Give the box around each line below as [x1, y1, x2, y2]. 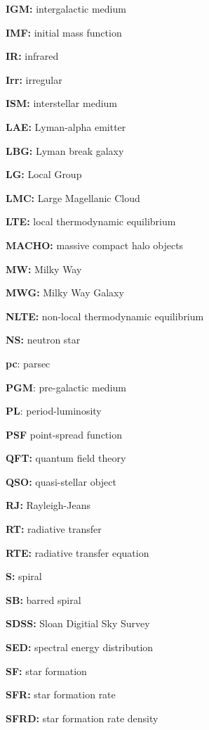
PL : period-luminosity [6, 403, 102, 418]
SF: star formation [6, 663, 87, 678]
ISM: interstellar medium [6, 96, 118, 111]
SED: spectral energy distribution [6, 640, 154, 655]
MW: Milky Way [6, 261, 82, 276]
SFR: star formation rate [6, 687, 116, 702]
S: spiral [6, 569, 42, 584]
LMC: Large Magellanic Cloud [6, 190, 140, 205]
